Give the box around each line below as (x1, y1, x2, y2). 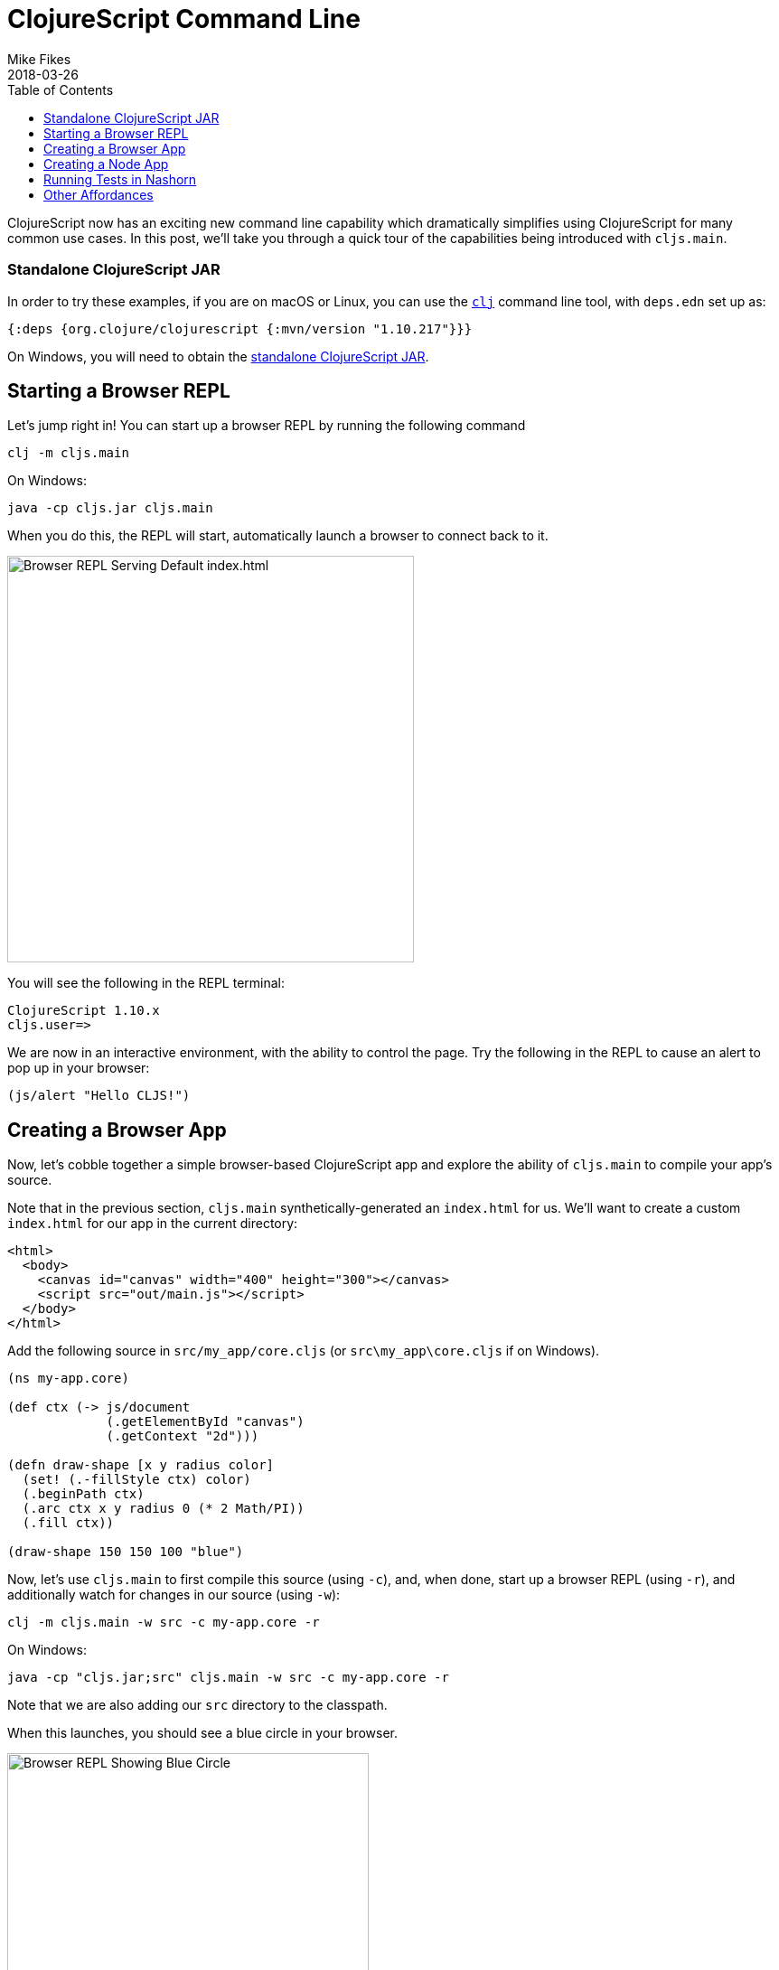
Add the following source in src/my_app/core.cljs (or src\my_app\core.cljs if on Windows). (7, 1343, 600, 1359)
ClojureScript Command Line (7, 4, 361, 34)
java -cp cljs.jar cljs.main (7, 501, 213, 516)
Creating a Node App (43, 155, 169, 172)
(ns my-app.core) (7, 1371, 129, 1386)
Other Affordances (43, 186, 154, 202)
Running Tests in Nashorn (43, 171, 197, 187)
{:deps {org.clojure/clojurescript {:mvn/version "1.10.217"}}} (7, 321, 473, 336)
